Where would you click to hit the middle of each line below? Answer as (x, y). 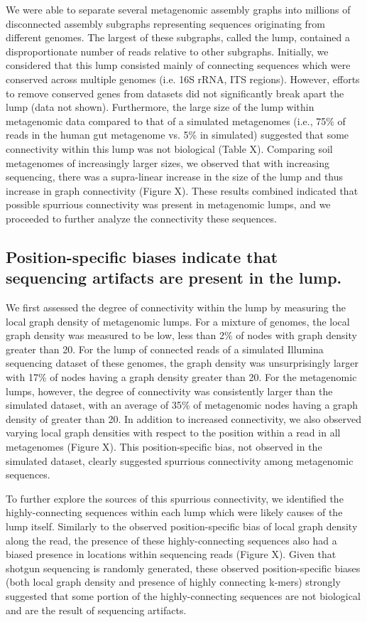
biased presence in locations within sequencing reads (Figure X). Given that (171, 554)
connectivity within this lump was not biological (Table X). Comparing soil (169, 148)
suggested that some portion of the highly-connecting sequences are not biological (183, 595)
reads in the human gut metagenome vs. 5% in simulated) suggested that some (177, 135)
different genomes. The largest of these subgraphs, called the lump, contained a (178, 37)
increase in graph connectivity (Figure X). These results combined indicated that (182, 190)
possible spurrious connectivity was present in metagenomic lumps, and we (168, 204)
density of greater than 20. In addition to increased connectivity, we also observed (183, 418)
